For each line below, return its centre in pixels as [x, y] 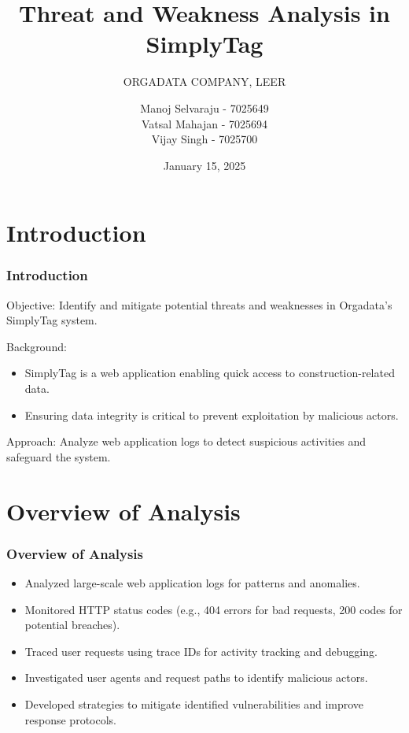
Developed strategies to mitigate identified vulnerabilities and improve [194, 704]
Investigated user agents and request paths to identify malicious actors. [196, 677]
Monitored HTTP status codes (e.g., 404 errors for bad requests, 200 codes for [214, 609]
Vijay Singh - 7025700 [204, 139]
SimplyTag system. [52, 320]
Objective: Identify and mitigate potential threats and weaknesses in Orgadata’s [199, 304]
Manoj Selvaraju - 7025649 [204, 107]
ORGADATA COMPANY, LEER [204, 81]
